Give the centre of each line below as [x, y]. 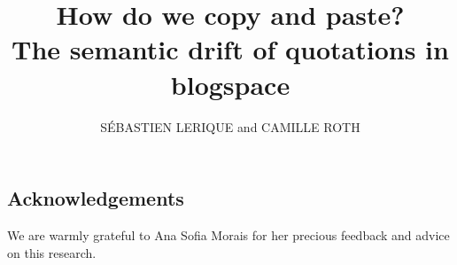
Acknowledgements [96, 198]
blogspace [230, 84]
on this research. [52, 252]
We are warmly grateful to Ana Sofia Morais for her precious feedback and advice [228, 234]
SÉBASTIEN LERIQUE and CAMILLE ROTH [230, 126]
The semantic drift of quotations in [230, 49]
